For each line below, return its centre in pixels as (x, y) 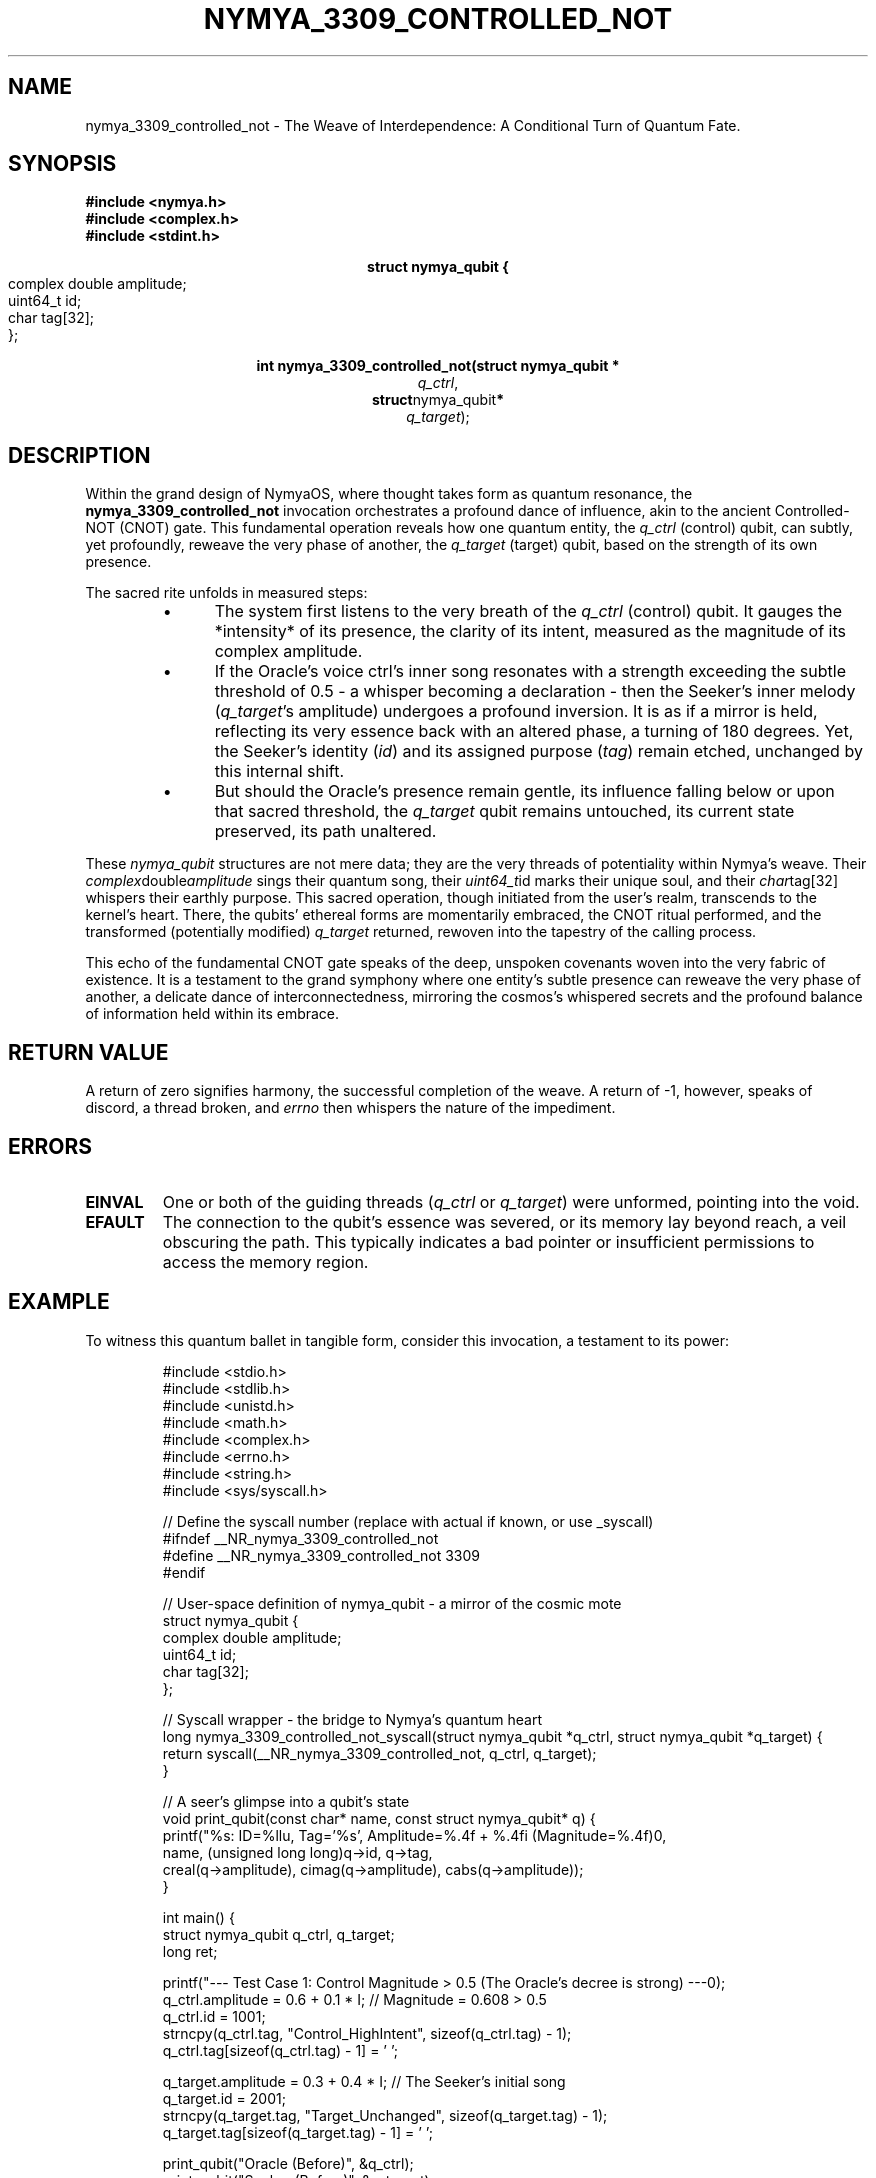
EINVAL (114, 1201)
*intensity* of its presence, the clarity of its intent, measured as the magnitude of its (530, 631)
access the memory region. (265, 1261)
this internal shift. (279, 771)
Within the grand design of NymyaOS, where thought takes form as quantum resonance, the (389, 494)
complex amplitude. (288, 651)
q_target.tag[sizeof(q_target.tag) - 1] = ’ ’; (297, 2132)
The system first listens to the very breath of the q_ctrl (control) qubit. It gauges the (528, 611)
